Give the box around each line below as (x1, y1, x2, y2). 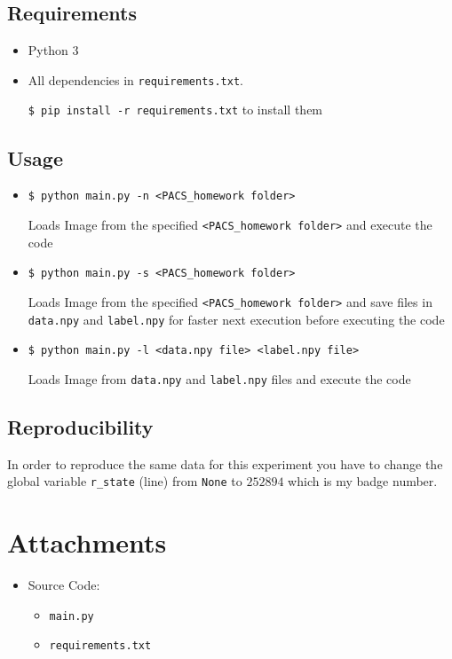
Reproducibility (7, 412, 154, 440)
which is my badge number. (288, 472, 438, 490)
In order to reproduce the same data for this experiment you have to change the (7, 454, 443, 473)
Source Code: (28, 576, 100, 594)
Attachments (7, 524, 167, 561)
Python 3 (28, 41, 79, 59)
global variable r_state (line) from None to (7, 472, 242, 490)
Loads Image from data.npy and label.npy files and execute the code (28, 369, 411, 388)
